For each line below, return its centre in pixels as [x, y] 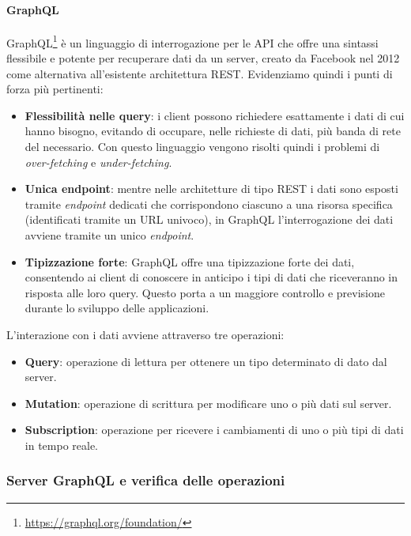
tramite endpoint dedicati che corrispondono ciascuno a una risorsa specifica [209, 204]
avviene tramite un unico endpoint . [109, 234]
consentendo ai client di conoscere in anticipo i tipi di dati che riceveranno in [211, 277]
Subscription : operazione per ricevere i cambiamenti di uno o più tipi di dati [214, 430]
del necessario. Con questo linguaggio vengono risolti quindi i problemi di [202, 147]
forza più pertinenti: [55, 89]
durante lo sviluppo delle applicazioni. [117, 308]
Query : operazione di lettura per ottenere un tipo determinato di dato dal [206, 361]
